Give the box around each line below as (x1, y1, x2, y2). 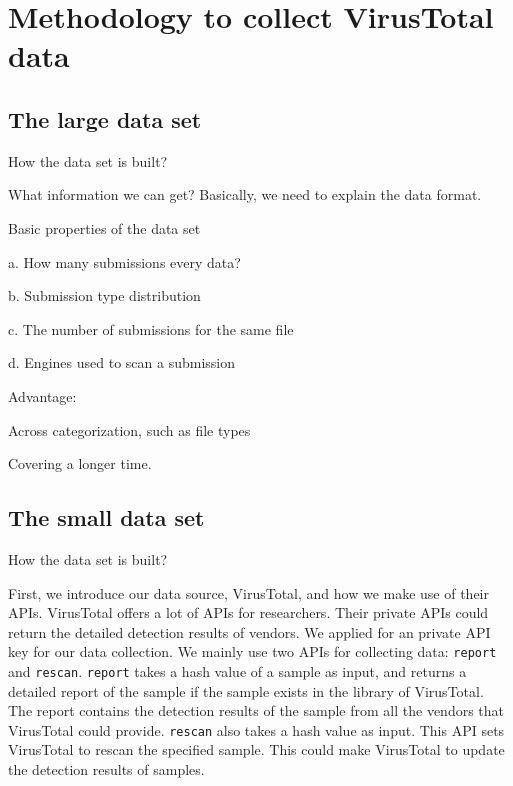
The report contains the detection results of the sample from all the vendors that (8, 700, 505, 721)
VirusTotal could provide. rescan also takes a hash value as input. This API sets (8, 719, 505, 740)
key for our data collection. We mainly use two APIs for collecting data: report (8, 641, 497, 662)
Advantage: (8, 385, 77, 406)
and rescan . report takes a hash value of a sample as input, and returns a (8, 660, 467, 681)
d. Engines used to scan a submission (8, 352, 235, 373)
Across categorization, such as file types (8, 419, 251, 440)
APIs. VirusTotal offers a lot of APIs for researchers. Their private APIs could (8, 602, 489, 623)
